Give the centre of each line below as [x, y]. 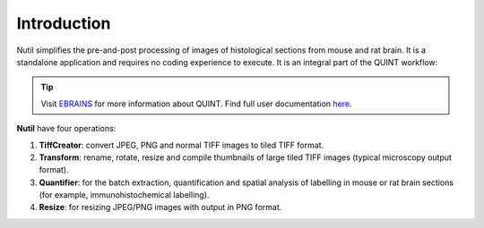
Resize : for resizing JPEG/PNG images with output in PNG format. [160, 207]
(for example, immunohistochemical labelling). [124, 195]
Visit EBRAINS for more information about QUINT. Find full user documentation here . [196, 104]
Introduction [64, 23]
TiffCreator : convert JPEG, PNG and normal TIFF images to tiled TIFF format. [181, 145]
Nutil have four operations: [66, 129]
